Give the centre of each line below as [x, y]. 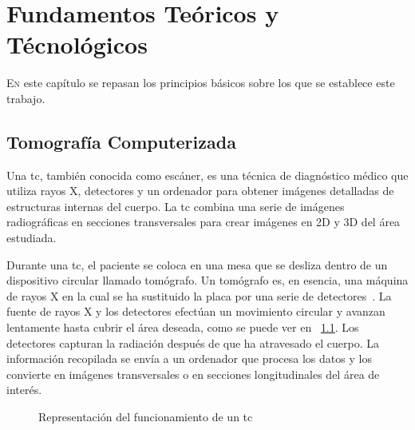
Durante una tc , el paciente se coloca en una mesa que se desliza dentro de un [197, 264]
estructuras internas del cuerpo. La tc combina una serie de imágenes [176, 206]
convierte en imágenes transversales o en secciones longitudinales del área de [193, 374]
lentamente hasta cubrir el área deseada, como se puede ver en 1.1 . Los [183, 327]
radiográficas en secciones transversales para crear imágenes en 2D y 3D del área [204, 222]
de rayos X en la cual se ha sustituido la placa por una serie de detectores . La [199, 295]
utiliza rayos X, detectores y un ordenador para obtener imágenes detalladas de [200, 191]
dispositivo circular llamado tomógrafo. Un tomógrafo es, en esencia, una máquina [207, 280]
